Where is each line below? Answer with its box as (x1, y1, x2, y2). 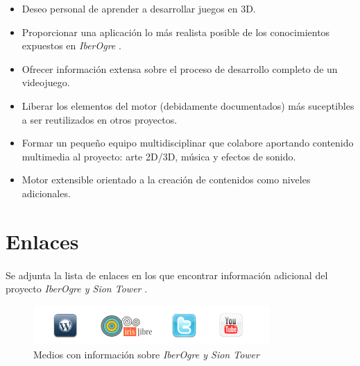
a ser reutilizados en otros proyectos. (22, 112, 178, 126)
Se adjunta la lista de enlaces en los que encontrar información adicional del (6, 267, 328, 282)
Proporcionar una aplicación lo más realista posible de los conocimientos (22, 24, 330, 39)
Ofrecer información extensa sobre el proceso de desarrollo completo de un (22, 61, 338, 76)
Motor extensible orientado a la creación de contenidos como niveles (22, 172, 311, 187)
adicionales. (22, 185, 71, 200)
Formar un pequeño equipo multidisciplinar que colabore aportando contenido (22, 135, 354, 150)
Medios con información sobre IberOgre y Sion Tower (33, 347, 259, 361)
